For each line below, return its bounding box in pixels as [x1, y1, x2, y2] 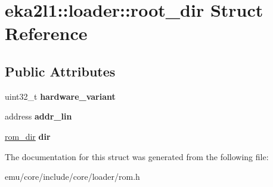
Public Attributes [5, 62, 116, 80]
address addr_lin [5, 110, 72, 122]
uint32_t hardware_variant [5, 90, 116, 102]
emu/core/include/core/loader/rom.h [5, 170, 140, 183]
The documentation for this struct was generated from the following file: [5, 150, 269, 163]
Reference [5, 21, 88, 45]
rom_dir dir [5, 130, 51, 142]
